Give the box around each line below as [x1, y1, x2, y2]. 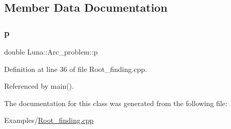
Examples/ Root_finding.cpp [4, 115, 94, 125]
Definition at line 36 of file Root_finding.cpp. [4, 63, 147, 74]
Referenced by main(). [4, 81, 74, 91]
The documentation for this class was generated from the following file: [4, 97, 227, 108]
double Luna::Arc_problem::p [4, 46, 98, 57]
